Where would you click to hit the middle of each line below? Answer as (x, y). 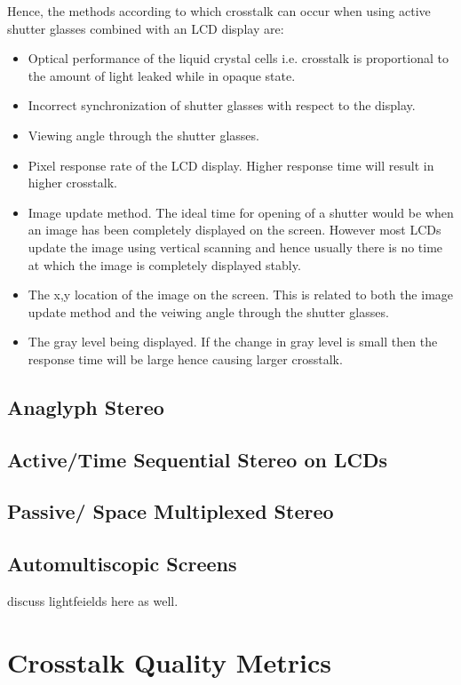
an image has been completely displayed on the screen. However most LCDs (234, 230)
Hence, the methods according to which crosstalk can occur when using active (219, 11)
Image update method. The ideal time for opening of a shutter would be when (241, 212)
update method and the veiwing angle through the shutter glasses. (208, 311)
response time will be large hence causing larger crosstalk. (185, 358)
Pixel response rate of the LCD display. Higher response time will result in (231, 165)
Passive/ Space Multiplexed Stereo (171, 511)
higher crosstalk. (72, 183)
